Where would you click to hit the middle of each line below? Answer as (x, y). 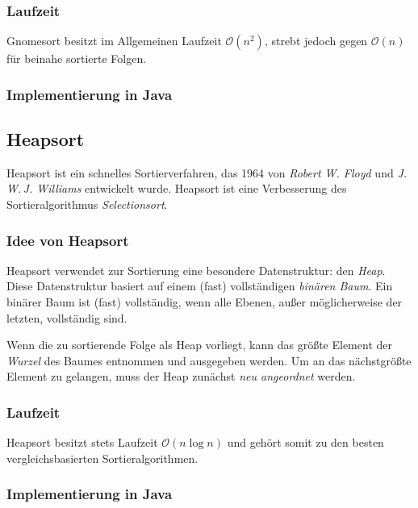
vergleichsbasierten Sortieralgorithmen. (102, 458)
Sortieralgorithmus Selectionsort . (87, 204)
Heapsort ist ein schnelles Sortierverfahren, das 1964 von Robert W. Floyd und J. (207, 172)
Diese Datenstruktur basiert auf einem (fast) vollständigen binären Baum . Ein (200, 286)
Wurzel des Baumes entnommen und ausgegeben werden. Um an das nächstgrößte (209, 360)
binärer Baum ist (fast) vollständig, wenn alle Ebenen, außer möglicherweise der (205, 302)
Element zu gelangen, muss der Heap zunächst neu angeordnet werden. (181, 376)
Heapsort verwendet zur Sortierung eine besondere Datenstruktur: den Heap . (196, 270)
